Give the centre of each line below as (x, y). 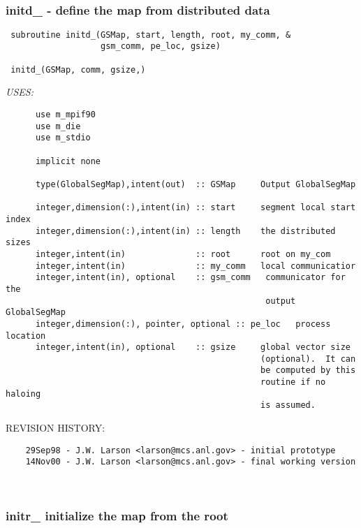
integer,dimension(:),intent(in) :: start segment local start (196, 208)
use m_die (58, 126)
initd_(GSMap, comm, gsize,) (78, 69)
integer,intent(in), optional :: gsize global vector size (193, 347)
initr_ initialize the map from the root (117, 515)
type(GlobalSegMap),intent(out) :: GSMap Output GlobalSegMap (196, 184)
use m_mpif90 (65, 115)
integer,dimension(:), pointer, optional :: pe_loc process (183, 324)
